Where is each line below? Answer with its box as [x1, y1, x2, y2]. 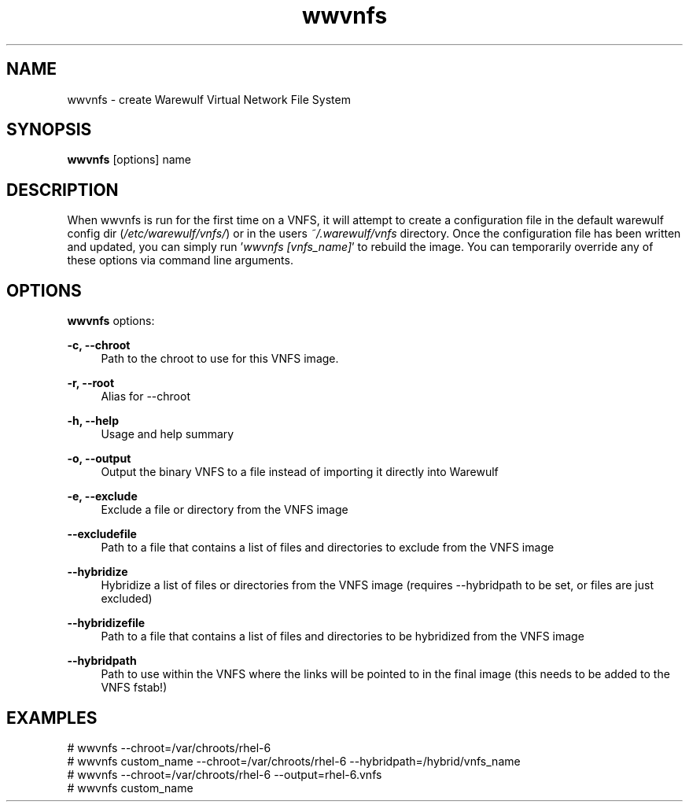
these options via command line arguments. [67, 253, 293, 267]
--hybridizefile [67, 616, 146, 630]
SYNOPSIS [6, 120, 92, 140]
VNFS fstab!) [101, 681, 168, 695]
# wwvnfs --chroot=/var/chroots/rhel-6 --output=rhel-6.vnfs [67, 767, 382, 781]
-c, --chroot [67, 338, 131, 352]
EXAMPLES [6, 707, 98, 728]
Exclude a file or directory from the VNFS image [101, 503, 348, 517]
